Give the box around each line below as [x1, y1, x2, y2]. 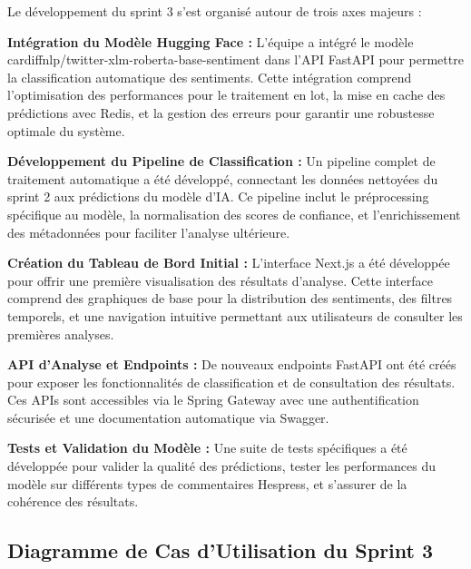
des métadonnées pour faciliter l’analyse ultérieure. [7, 222, 290, 241]
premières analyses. [7, 324, 114, 343]
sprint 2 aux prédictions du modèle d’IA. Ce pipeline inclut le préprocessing [7, 187, 429, 206]
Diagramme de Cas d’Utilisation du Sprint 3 [7, 536, 434, 564]
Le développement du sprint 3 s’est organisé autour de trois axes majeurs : [7, 2, 422, 20]
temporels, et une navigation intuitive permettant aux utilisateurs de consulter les [7, 306, 463, 325]
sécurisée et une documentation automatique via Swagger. [7, 407, 329, 427]
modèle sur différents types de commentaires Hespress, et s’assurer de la [7, 474, 407, 493]
